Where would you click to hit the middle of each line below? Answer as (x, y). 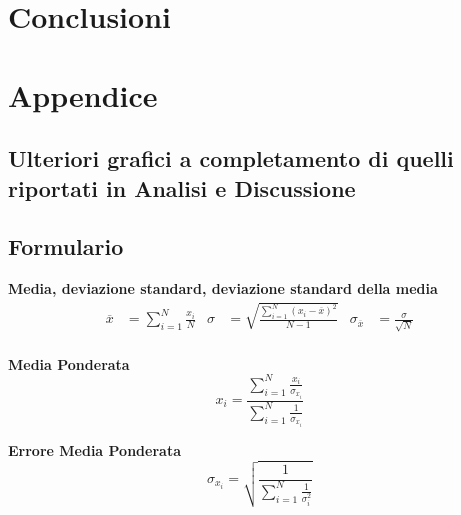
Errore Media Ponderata (94, 449)
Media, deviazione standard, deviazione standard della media (223, 288)
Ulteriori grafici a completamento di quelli (231, 158)
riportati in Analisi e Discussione (182, 187)
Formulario (66, 246)
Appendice (83, 94)
